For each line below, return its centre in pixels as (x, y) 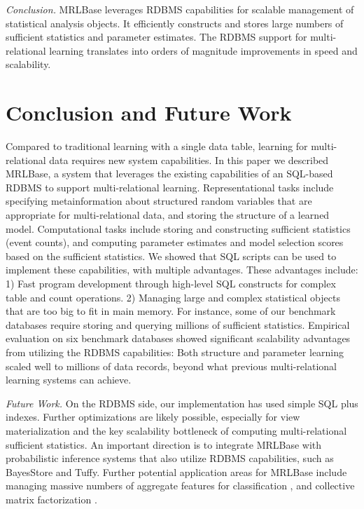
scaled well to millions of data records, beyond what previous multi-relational (171, 366)
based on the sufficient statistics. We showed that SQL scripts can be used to (171, 256)
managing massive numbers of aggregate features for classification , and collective (180, 486)
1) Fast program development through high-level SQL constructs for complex (171, 284)
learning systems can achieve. (69, 380)
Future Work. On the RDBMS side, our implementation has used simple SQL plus (182, 403)
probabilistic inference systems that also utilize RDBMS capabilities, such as (170, 458)
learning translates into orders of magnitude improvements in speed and (203, 50)
